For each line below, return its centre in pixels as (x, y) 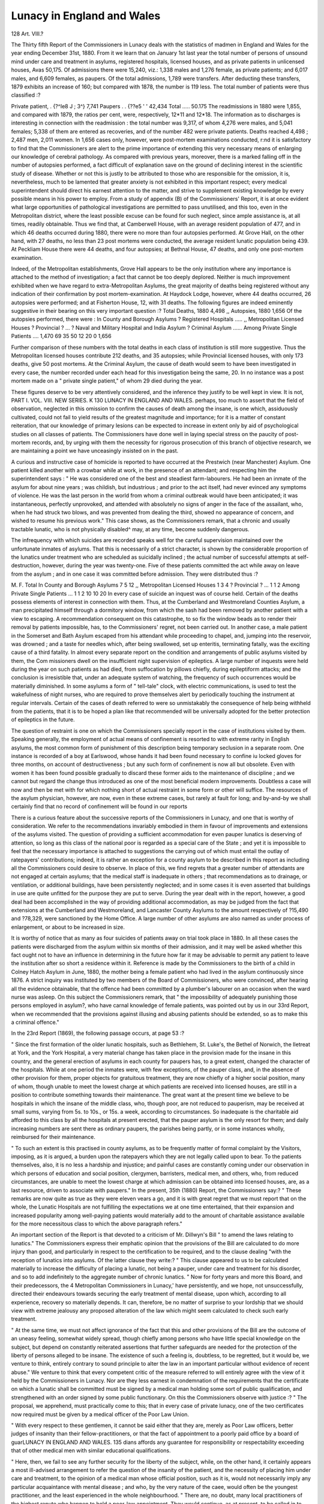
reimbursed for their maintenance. (53, 1137)
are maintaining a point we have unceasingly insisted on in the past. (95, 451)
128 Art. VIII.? (27, 34)
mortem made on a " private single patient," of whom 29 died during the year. (107, 381)
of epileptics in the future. (43, 720)
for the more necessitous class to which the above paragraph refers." (97, 1224)
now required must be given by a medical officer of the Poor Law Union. (100, 1414)
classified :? (26, 95)
